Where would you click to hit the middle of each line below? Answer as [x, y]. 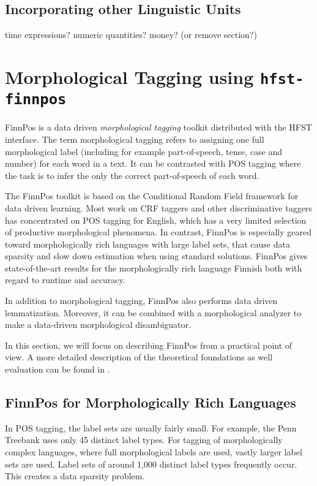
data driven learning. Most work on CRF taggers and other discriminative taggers [158, 207]
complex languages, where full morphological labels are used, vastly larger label [154, 452]
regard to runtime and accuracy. [65, 280]
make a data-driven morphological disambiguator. [98, 325]
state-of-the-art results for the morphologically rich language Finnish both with [154, 268]
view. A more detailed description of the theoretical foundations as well [139, 357]
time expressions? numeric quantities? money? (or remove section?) [131, 35]
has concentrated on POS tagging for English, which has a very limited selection [156, 220]
